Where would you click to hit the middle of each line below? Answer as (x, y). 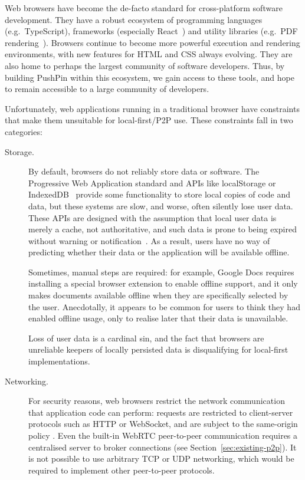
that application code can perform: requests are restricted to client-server (161, 412)
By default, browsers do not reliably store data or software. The (144, 171)
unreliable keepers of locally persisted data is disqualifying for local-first (158, 349)
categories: (24, 131)
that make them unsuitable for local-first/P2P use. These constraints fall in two (149, 120)
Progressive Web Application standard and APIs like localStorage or (152, 183)
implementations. (59, 361)
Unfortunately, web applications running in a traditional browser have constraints (152, 108)
